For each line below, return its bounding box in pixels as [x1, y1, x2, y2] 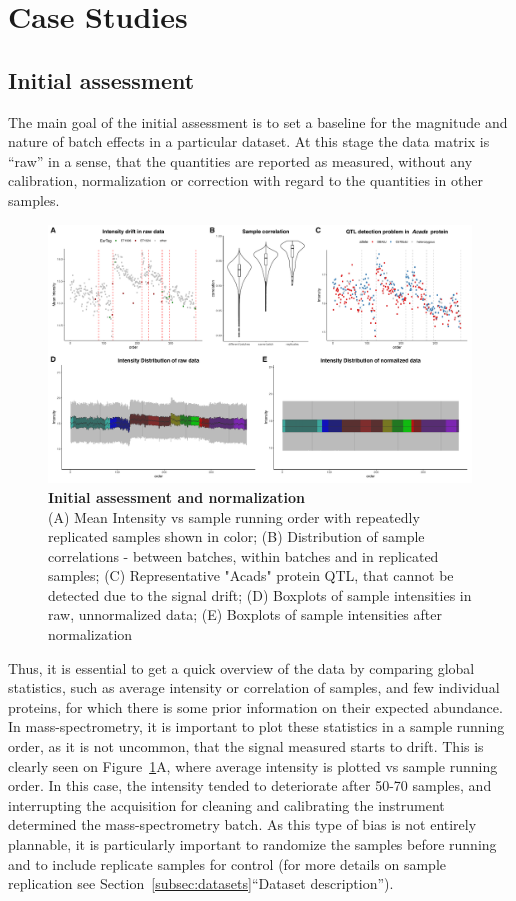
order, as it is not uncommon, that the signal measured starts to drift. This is [8, 736, 484, 757]
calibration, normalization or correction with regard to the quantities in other [8, 170, 483, 191]
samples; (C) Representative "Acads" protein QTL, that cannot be [48, 565, 454, 586]
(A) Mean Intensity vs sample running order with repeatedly [48, 506, 420, 527]
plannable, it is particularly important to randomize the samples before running [8, 834, 497, 855]
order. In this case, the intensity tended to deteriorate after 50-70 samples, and [8, 775, 492, 796]
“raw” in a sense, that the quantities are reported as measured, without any [8, 150, 473, 171]
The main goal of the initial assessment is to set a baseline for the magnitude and [8, 111, 508, 132]
